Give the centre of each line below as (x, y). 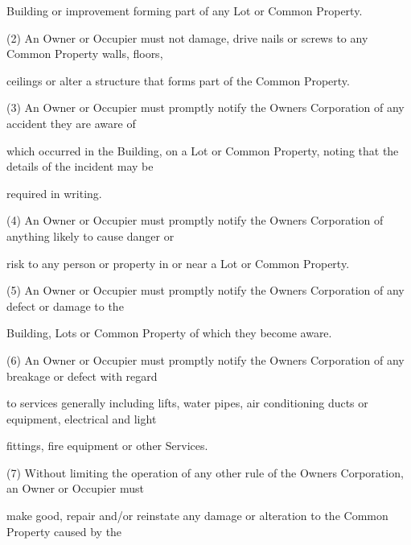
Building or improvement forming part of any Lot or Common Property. (185, 10)
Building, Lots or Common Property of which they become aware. (169, 333)
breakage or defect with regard (82, 376)
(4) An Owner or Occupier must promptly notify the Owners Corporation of (195, 220)
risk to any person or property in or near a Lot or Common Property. (178, 263)
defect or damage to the (65, 306)
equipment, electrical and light (82, 418)
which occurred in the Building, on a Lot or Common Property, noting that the (203, 150)
